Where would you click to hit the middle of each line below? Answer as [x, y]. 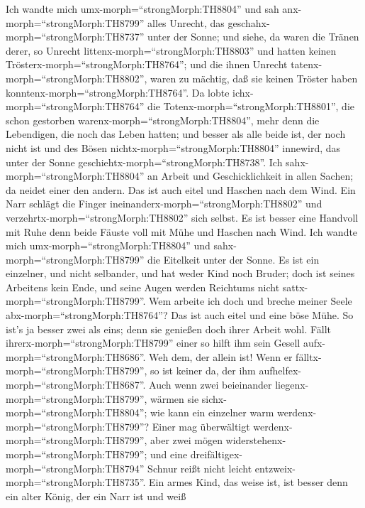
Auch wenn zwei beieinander [210, 385]
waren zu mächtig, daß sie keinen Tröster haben [254, 78]
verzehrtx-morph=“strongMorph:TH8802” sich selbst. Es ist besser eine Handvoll [182, 217]
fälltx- [309, 356]
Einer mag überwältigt [201, 426]
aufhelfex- [280, 371]
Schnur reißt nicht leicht [200, 468]
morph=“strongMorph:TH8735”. [76, 482]
